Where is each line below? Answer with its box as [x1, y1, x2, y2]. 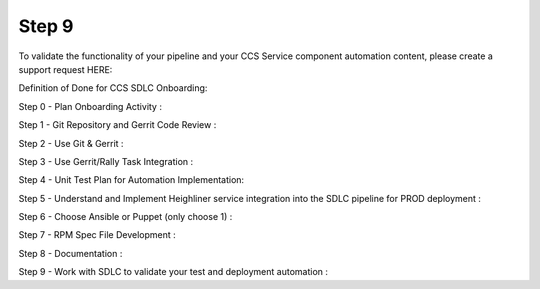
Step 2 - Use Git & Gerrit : [18, 137, 124, 149]
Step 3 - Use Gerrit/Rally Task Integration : [18, 155, 194, 167]
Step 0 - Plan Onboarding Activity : [18, 100, 162, 112]
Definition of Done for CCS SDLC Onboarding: [18, 82, 208, 94]
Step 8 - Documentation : [18, 247, 123, 259]
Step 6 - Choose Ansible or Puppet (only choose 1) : [18, 211, 233, 223]
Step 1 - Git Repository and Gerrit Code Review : [18, 119, 217, 131]
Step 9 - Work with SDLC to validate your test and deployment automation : [18, 266, 329, 278]
